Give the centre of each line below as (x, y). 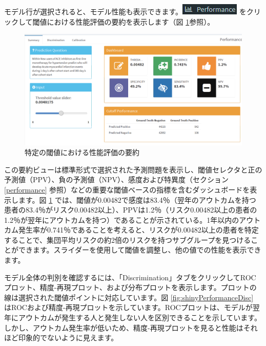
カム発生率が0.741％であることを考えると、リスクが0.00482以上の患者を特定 (131, 230)
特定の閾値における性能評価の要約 (82, 152)
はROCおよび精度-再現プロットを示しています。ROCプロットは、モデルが (128, 307)
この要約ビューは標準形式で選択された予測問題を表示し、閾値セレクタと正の (133, 169)
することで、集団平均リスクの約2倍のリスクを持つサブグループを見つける (128, 239)
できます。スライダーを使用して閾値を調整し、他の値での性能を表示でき (140, 250)
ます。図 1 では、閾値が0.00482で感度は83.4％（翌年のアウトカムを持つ (137, 199)
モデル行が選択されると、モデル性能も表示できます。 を (125, 11)
